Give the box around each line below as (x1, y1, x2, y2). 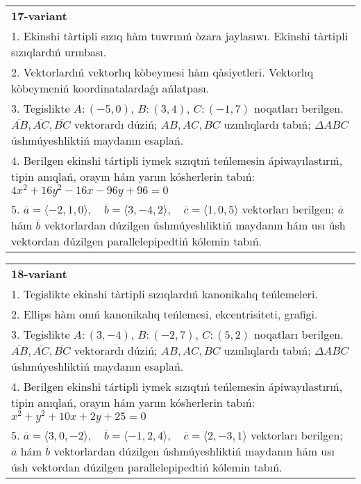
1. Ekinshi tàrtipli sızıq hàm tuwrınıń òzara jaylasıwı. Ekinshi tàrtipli (11, 28, 349, 44)
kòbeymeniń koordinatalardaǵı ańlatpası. (11, 80, 210, 96)
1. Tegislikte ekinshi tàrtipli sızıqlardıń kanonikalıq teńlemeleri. (11, 285, 318, 302)
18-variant (11, 265, 67, 282)
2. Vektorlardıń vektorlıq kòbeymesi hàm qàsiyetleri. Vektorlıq (11, 64, 314, 80)
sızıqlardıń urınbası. (11, 44, 107, 60)
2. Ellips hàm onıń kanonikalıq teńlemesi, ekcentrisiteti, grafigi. (11, 305, 318, 322)
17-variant (11, 8, 67, 24)
